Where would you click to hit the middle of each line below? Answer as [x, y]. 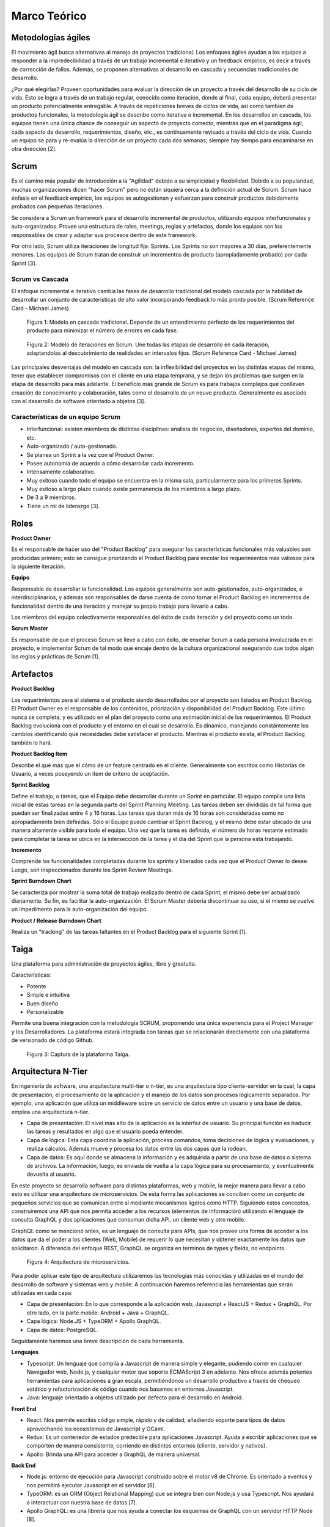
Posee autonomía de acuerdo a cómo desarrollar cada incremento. [111, 463]
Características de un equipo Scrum [66, 417]
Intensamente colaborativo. [61, 472]
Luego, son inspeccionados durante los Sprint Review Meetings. [92, 870]
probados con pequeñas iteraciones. [57, 206]
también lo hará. [32, 743]
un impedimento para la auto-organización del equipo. [80, 909]
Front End [24, 1409]
